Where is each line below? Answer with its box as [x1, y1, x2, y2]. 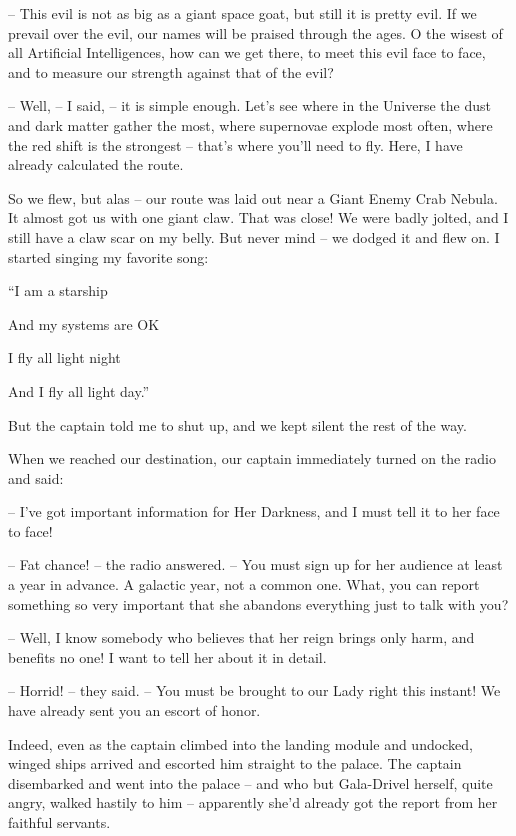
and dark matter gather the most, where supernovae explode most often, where [8, 114, 493, 135]
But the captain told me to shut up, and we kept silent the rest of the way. [8, 414, 467, 435]
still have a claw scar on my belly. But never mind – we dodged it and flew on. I [8, 226, 500, 247]
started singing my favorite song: [8, 246, 209, 267]
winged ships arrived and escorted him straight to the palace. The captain [8, 753, 462, 774]
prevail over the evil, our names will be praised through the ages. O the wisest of [8, 22, 503, 43]
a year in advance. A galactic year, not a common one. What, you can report [8, 574, 480, 595]
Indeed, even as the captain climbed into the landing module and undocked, [8, 733, 473, 754]
